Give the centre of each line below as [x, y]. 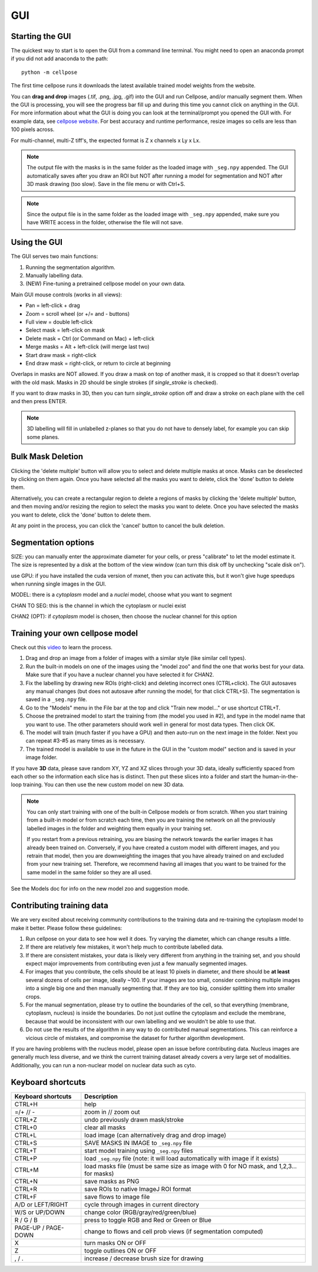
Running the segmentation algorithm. [71, 267]
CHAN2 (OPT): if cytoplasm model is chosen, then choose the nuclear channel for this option [124, 616]
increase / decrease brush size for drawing [144, 1258]
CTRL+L [26, 1135]
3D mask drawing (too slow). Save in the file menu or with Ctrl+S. [106, 184]
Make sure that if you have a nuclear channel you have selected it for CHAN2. [120, 675]
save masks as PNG [112, 1181]
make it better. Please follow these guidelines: [67, 928]
